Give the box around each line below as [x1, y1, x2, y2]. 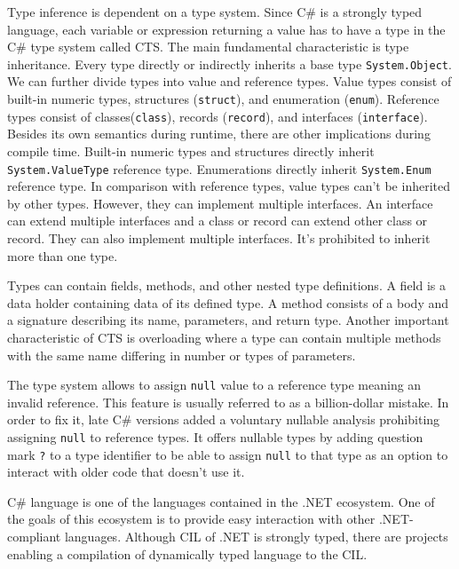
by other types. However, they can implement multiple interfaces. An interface [7, 194, 433, 212]
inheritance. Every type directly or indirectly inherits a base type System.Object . [7, 54, 452, 73]
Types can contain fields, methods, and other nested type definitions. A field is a [7, 276, 447, 295]
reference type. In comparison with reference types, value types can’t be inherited [7, 177, 450, 195]
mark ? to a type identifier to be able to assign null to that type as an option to [7, 445, 448, 463]
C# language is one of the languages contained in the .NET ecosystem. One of [7, 492, 435, 510]
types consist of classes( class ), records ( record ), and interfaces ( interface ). [7, 107, 428, 125]
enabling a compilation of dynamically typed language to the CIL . [7, 544, 368, 563]
